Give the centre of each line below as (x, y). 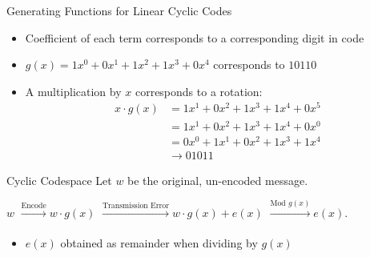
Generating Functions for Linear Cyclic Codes (119, 10)
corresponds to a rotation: (199, 91)
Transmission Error (136, 206)
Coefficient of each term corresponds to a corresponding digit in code (195, 37)
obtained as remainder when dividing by (159, 242)
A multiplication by (73, 91)
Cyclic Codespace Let (59, 180)
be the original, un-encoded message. (218, 180)
